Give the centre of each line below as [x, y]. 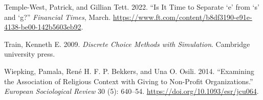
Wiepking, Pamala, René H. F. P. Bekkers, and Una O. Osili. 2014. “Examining [129, 71]
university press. [30, 54]
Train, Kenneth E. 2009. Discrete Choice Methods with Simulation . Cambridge [127, 44]
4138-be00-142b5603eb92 [43, 27]
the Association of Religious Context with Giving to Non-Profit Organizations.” [129, 81]
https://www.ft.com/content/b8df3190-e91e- [182, 17]
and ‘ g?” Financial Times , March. [58, 17]
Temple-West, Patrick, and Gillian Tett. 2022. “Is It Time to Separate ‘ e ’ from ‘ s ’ [132, 7]
